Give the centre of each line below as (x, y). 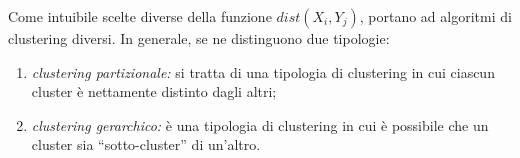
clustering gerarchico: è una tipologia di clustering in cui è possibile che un (260, 124)
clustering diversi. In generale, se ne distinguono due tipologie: (199, 38)
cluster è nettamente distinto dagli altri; (154, 91)
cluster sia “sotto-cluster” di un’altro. (146, 144)
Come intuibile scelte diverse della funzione (140, 16)
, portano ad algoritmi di (435, 16)
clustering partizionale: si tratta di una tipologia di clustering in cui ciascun (263, 71)
